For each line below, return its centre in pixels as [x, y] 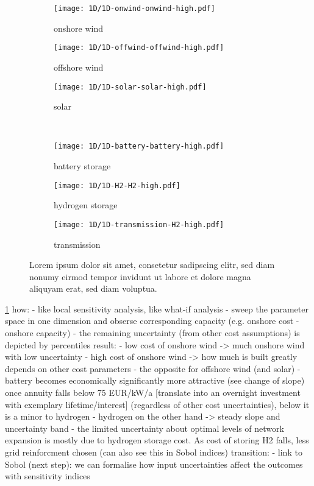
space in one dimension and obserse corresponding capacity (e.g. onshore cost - [152, 321]
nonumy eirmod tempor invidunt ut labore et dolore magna [140, 276]
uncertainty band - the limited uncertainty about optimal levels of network [145, 428]
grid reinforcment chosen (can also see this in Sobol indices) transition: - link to [154, 452]
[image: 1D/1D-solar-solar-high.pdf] [130, 87]
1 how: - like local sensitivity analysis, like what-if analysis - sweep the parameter [157, 308]
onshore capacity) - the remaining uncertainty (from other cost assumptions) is [152, 333]
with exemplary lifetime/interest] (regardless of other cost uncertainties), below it [157, 404]
